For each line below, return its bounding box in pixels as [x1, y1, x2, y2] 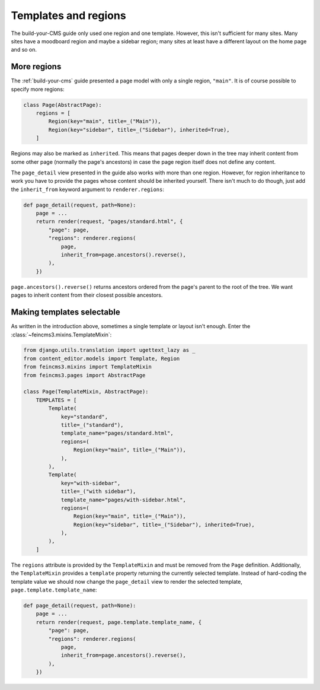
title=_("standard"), [60, 422, 124, 428]
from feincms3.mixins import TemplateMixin [23, 364, 152, 370]
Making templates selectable [11, 307, 121, 317]
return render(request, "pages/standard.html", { [36, 218, 183, 225]
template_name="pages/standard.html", [60, 430, 174, 437]
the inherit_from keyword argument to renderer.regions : [11, 186, 164, 193]
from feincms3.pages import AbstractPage [23, 371, 146, 379]
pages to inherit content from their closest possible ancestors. [11, 291, 163, 299]
